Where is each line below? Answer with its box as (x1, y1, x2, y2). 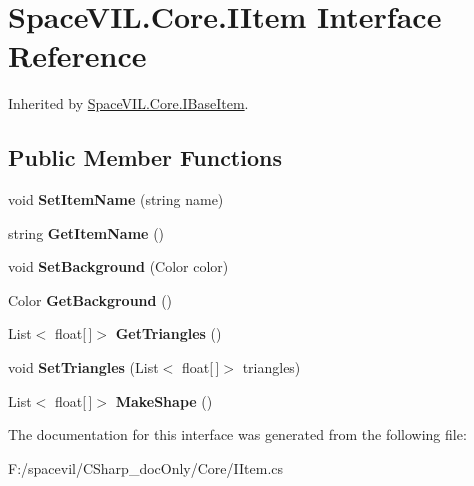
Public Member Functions (8, 142, 282, 173)
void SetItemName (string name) (8, 189, 224, 210)
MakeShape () (115, 390, 213, 411)
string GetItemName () (8, 222, 165, 243)
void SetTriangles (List (8, 357, 159, 378)
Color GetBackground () (8, 289, 173, 310)
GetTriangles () (115, 323, 222, 344)
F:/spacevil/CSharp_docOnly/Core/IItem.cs (8, 457, 284, 478)
